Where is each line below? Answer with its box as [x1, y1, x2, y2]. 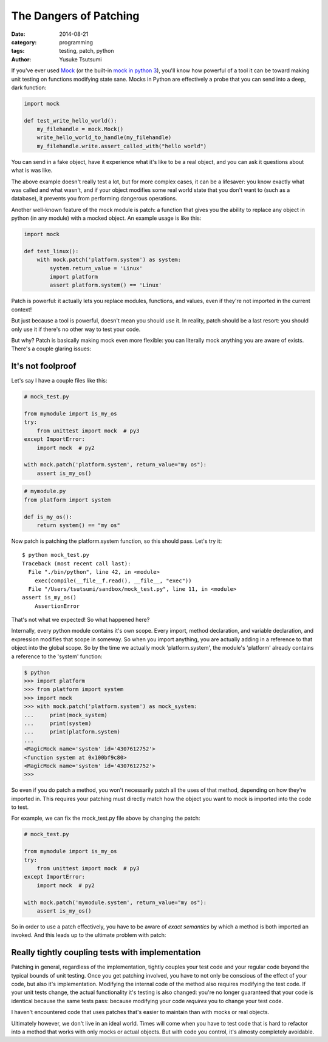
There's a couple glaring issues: [11, 345, 91, 352]
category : [11, 38, 37, 46]
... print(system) [24, 720, 92, 727]
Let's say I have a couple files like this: [11, 377, 108, 384]
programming [59, 38, 94, 46]
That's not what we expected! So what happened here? [11, 616, 150, 624]
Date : [11, 30, 26, 38]
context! [11, 305, 32, 313]
